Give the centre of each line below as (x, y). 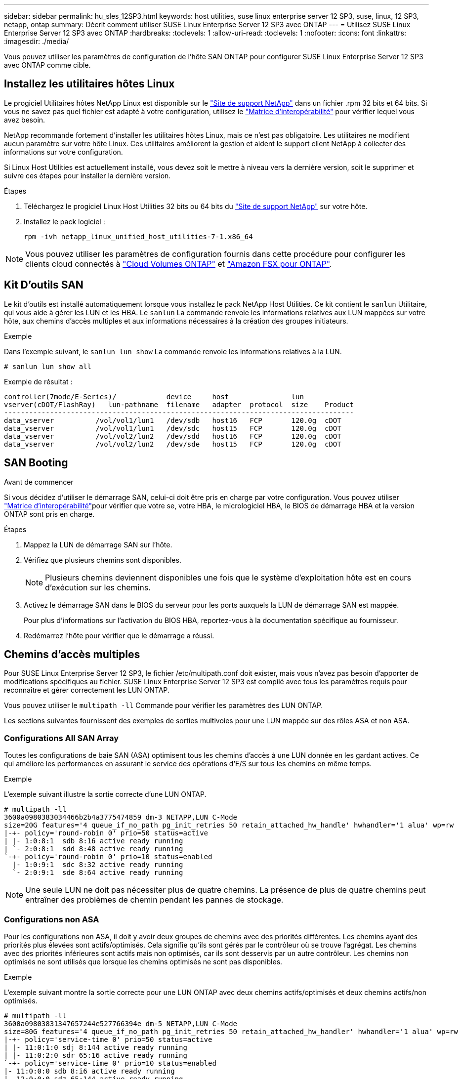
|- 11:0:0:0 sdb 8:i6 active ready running (89, 1071)
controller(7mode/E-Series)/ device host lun (154, 396)
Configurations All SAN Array (62, 738)
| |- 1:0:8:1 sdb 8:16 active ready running (94, 841)
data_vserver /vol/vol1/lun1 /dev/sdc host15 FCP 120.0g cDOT (173, 428)
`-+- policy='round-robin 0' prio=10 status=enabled (108, 857)
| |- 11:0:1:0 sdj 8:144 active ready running (96, 1047)
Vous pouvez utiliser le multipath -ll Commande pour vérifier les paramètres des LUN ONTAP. (164, 705)
